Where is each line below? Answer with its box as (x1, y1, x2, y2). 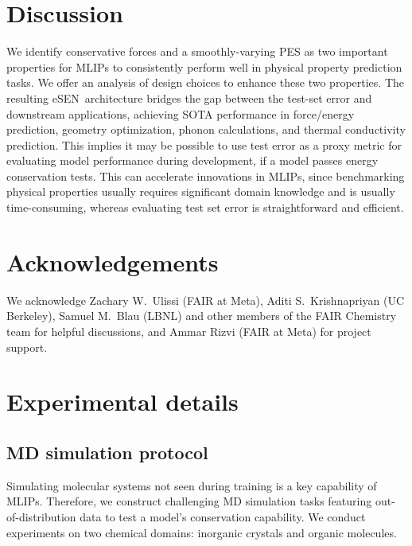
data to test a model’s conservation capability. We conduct (80, 508, 366, 525)
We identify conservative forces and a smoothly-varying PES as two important (6, 43, 388, 60)
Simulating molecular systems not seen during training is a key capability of (6, 477, 377, 493)
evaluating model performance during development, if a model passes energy (6, 152, 379, 169)
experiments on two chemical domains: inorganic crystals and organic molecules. (6, 524, 397, 540)
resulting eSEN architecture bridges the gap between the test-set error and (6, 89, 372, 106)
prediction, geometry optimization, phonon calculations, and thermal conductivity (6, 121, 406, 138)
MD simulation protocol (6, 439, 208, 464)
